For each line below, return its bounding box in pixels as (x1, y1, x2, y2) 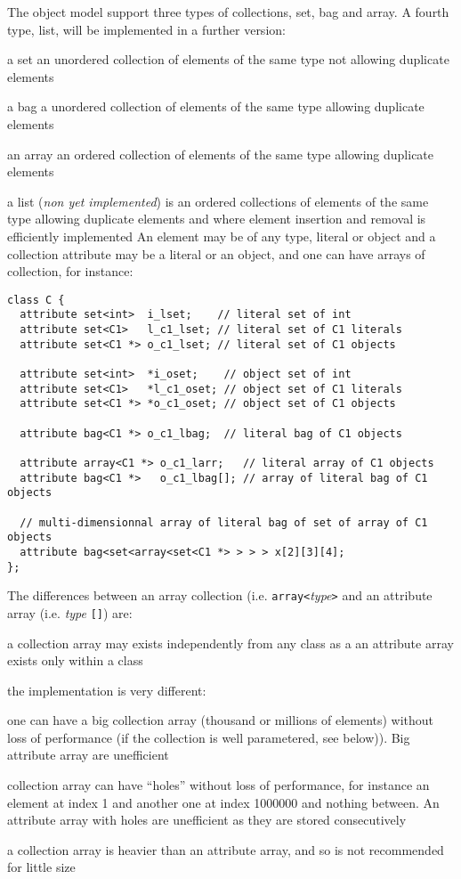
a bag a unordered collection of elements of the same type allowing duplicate (7, 97, 425, 116)
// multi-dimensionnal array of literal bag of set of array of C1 (20, 516, 428, 529)
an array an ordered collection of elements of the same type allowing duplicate (7, 144, 434, 163)
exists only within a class (7, 651, 143, 670)
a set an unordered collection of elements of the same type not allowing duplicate (7, 50, 449, 69)
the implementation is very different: (7, 680, 206, 699)
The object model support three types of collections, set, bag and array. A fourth (7, 3, 449, 20)
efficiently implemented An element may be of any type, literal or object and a (7, 226, 436, 245)
